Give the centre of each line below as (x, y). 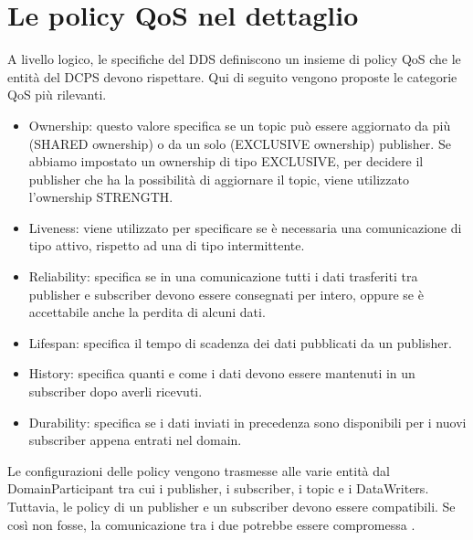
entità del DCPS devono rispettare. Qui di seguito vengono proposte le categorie (232, 76)
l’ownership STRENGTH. (101, 197)
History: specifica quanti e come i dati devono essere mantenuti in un (222, 373)
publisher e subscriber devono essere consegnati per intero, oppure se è (226, 294)
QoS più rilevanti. (57, 95)
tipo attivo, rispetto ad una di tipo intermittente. (167, 245)
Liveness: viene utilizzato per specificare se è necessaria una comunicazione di (245, 227)
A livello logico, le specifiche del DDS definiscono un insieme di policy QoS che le (234, 59)
